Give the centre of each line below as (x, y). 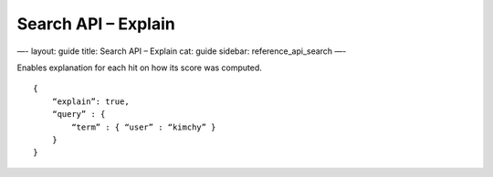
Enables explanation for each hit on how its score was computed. (139, 68)
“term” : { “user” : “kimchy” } (144, 127)
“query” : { (79, 115)
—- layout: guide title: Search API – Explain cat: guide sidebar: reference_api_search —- (182, 51)
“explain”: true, (90, 101)
